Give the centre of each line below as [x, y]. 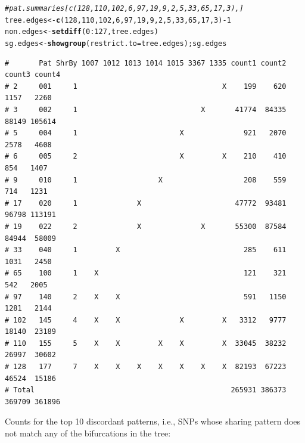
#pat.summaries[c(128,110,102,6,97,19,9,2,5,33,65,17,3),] [124, 8]
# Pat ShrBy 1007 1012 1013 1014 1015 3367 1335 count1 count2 [146, 63]
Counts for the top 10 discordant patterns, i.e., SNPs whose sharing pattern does [153, 421]
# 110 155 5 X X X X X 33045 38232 [146, 343]
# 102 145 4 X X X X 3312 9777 [146, 320]
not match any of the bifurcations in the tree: [88, 433]
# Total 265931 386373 [146, 390]
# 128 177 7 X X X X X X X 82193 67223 [146, 367]
